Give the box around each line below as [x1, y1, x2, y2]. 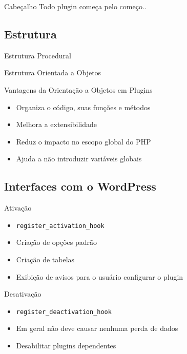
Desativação [4, 288, 41, 299]
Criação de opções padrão [16, 237, 97, 247]
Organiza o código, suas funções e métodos [16, 101, 151, 112]
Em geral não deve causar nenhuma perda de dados [16, 323, 178, 334]
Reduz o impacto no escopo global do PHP [16, 136, 151, 147]
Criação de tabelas [16, 254, 75, 264]
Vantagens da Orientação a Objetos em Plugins [4, 84, 153, 95]
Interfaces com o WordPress [4, 178, 156, 194]
